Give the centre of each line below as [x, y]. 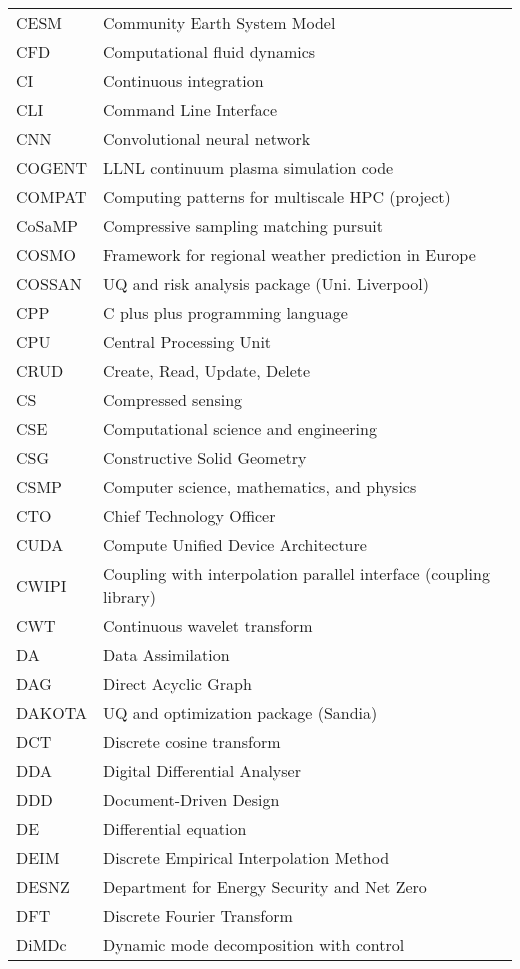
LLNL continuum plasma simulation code [248, 167]
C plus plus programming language [225, 312]
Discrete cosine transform [192, 741]
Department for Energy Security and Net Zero [265, 886]
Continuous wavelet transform [208, 625]
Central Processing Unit [187, 341]
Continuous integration [183, 80]
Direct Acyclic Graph [177, 683]
